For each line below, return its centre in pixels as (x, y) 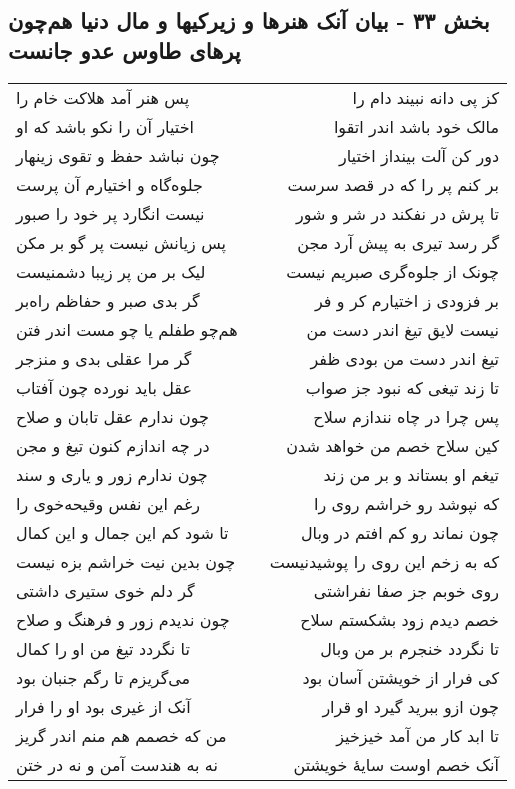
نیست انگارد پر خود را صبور (110, 213)
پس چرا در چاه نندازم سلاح (406, 416)
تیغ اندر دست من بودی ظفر (405, 358)
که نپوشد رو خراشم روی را (407, 503)
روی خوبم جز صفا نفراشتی (406, 590)
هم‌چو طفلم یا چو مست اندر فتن (127, 329)
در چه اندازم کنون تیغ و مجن (113, 445)
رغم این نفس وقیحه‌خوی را (108, 503)
